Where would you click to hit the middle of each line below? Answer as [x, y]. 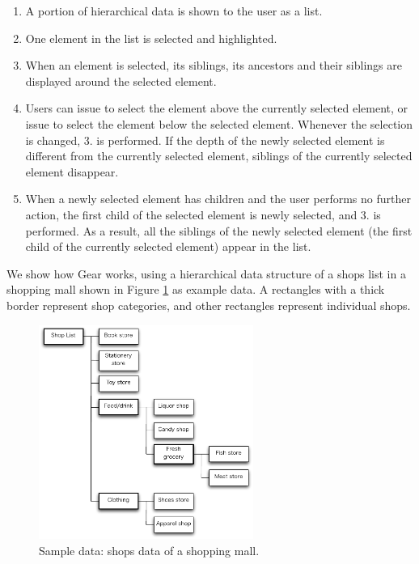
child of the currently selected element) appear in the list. [168, 246]
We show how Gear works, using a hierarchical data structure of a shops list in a [206, 273]
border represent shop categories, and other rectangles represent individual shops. [209, 305]
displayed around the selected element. [121, 81]
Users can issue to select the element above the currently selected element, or [217, 108]
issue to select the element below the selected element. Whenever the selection [219, 123]
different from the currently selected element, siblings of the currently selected [219, 156]
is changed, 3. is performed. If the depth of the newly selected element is [205, 140]
